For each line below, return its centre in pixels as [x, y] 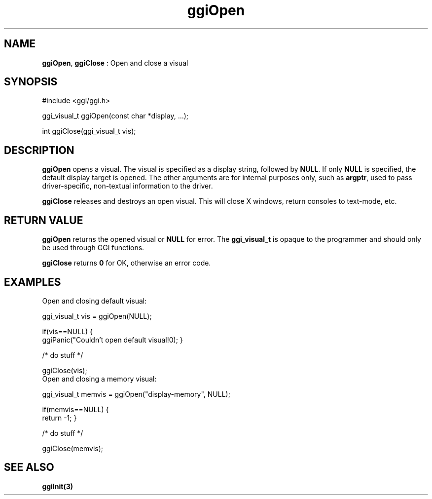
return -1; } [59, 418]
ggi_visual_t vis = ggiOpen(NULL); [97, 316]
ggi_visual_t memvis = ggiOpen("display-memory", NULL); [136, 394]
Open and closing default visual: [94, 301]
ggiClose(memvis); [73, 448]
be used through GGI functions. [93, 248]
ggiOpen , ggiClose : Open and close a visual [115, 63]
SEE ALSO [29, 467]
